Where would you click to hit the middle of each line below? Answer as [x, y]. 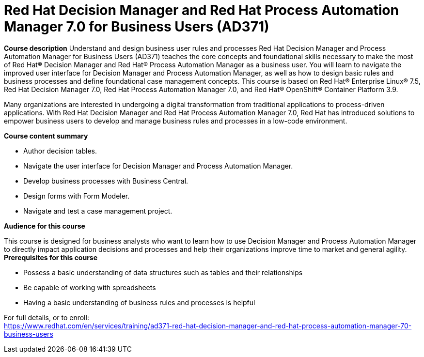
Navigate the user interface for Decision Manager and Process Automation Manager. [158, 166]
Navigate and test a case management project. [98, 211]
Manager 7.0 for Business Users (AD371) [137, 27]
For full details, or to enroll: [47, 317]
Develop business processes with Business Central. [106, 181]
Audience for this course [45, 226]
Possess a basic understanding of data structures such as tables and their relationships [163, 272]
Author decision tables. [60, 151]
